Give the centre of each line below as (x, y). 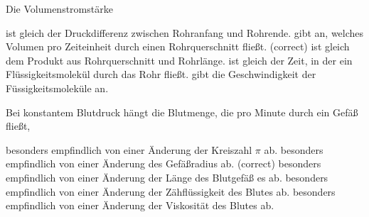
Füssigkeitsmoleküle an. (57, 88)
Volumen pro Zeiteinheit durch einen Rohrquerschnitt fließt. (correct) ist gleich (178, 46)
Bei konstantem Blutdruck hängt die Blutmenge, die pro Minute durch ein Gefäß (182, 112)
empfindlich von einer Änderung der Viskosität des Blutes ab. (140, 205)
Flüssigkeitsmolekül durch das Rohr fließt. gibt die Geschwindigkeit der (161, 74)
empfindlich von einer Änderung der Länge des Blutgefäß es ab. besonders (167, 177)
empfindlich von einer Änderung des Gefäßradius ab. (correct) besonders (164, 163)
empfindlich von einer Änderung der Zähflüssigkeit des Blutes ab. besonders (171, 191)
